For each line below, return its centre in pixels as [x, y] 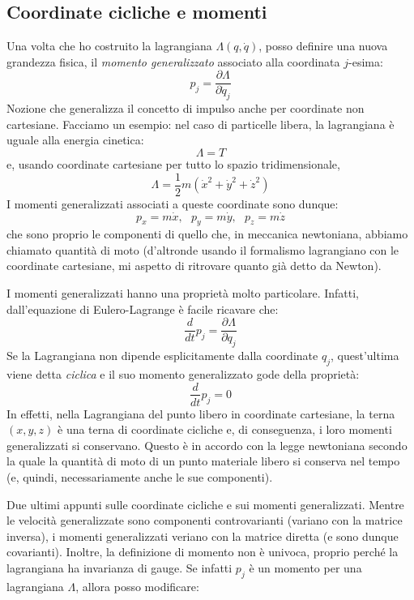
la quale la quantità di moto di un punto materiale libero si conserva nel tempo [203, 461]
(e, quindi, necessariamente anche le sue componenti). [140, 476]
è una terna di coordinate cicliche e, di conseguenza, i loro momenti [225, 429]
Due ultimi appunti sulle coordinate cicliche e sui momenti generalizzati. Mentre [205, 504]
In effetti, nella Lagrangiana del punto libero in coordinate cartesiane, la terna [201, 413]
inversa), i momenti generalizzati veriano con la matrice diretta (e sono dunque [203, 536]
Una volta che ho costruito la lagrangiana [109, 46]
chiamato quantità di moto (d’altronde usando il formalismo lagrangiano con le [203, 249]
